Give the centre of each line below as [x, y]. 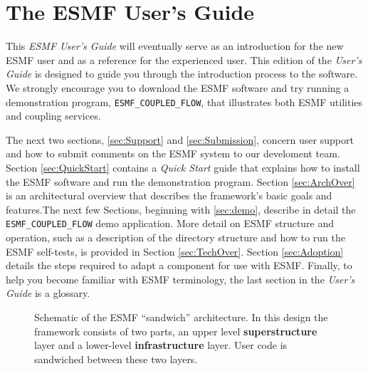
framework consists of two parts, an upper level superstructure [176, 331]
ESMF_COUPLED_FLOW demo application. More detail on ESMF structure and [170, 223]
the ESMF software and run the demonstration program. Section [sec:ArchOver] [180, 181]
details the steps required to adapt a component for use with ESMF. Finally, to [179, 265]
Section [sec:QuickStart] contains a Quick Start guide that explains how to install [183, 167]
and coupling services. [53, 116]
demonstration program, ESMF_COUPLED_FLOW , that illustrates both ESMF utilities [184, 101]
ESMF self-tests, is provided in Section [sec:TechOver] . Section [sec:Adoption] [175, 251]
